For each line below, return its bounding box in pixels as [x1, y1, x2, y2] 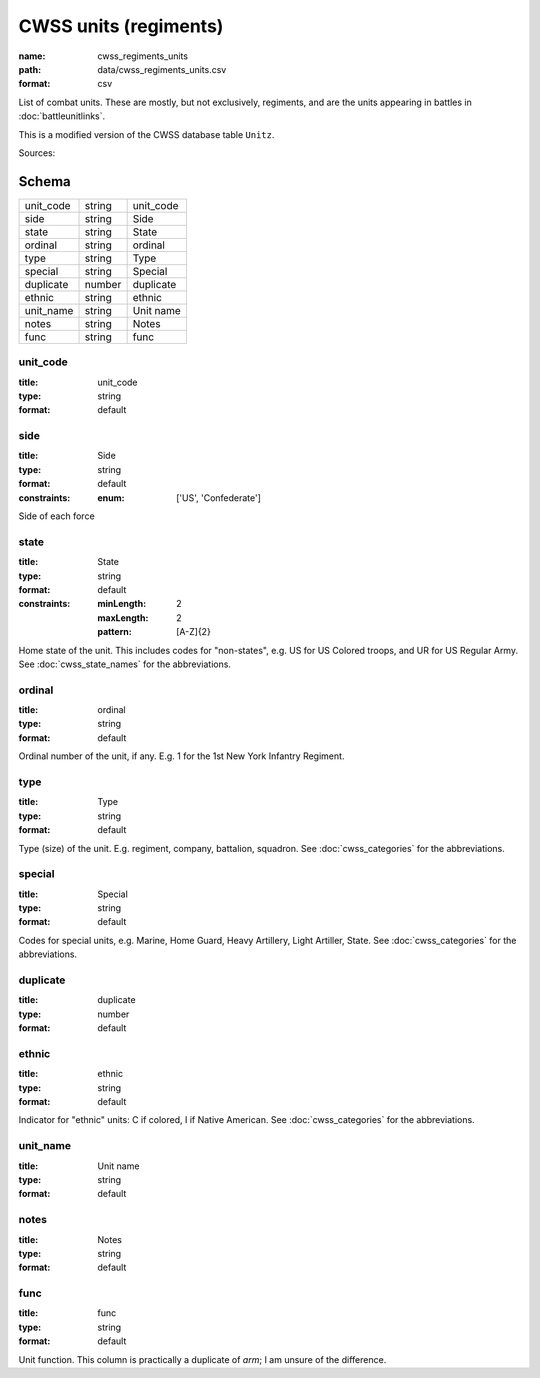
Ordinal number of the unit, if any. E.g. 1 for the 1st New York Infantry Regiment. [18, 750, 345, 762]
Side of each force [18, 510, 95, 522]
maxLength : [97, 611, 149, 624]
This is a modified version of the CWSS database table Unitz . [18, 128, 275, 140]
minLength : [97, 598, 147, 610]
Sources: [18, 146, 56, 159]
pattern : [97, 626, 132, 638]
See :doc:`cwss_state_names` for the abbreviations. [18, 658, 232, 670]
